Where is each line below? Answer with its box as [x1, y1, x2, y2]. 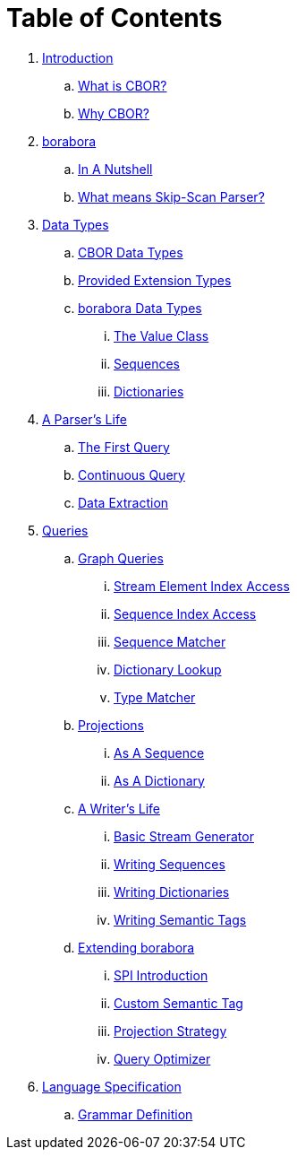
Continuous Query [78, 466, 185, 483]
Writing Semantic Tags [114, 911, 247, 927]
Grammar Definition [78, 1106, 193, 1122]
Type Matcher [114, 689, 196, 705]
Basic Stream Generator [114, 828, 254, 844]
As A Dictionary [114, 772, 205, 788]
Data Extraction [78, 494, 169, 510]
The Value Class [114, 327, 209, 344]
